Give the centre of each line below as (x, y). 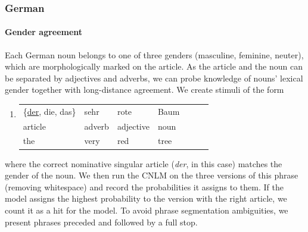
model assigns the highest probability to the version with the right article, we (146, 198)
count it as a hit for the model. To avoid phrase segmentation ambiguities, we (147, 210)
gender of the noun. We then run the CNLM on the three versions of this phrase (152, 175)
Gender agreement (44, 32)
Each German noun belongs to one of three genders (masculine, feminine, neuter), (154, 54)
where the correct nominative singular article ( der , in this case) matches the (144, 163)
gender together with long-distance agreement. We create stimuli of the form (144, 90)
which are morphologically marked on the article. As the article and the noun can (154, 66)
